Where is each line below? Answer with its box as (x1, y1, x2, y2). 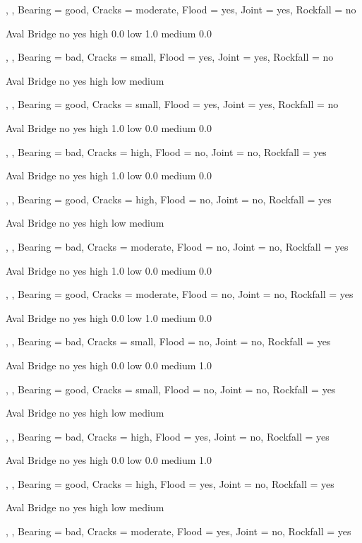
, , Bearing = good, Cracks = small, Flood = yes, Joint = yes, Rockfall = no (6, 97, 339, 112)
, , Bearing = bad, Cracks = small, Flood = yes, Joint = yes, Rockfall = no (6, 49, 334, 64)
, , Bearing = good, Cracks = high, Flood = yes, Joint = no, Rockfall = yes (6, 476, 334, 491)
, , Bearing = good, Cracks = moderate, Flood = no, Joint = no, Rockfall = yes (6, 287, 354, 302)
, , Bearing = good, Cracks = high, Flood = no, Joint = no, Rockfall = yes (6, 191, 332, 206)
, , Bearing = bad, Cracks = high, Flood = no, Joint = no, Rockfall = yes (6, 144, 327, 159)
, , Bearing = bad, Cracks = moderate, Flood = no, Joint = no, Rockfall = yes (6, 239, 349, 253)
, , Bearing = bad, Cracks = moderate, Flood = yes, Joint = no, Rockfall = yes (6, 524, 351, 539)
